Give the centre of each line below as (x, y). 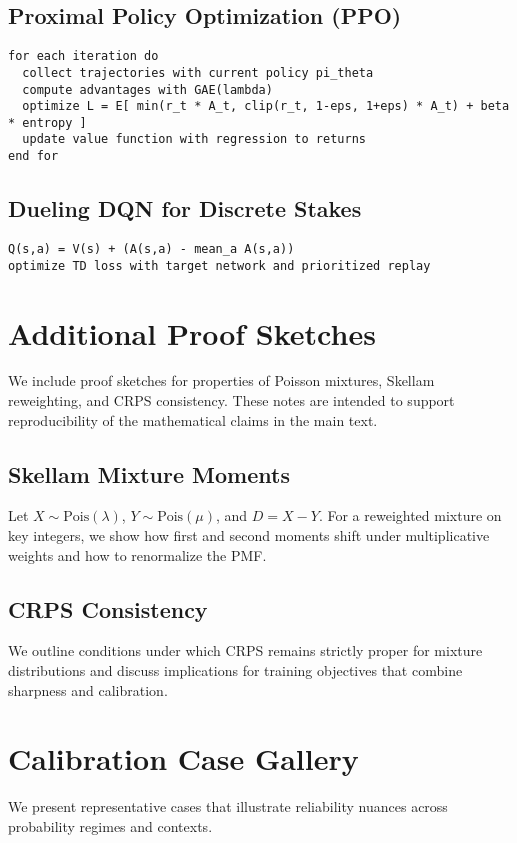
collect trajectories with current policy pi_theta (198, 72)
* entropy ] (47, 122)
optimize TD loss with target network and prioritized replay (219, 265)
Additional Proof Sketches (192, 332)
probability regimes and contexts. (110, 825)
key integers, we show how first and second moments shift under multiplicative (249, 535)
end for (33, 156)
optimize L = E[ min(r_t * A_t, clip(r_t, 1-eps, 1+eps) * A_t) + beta (266, 106)
